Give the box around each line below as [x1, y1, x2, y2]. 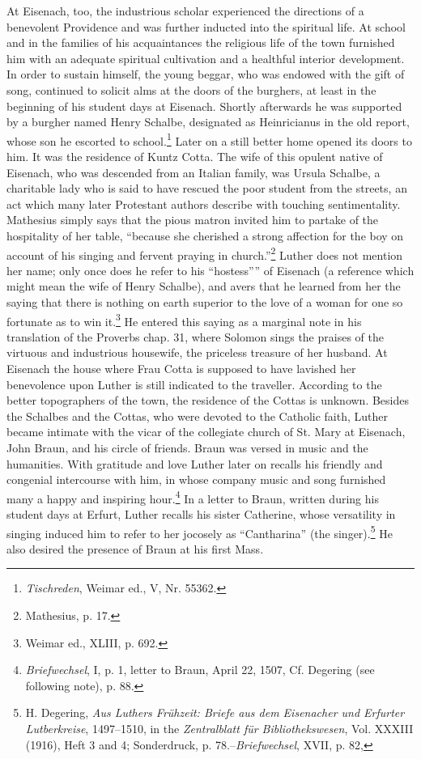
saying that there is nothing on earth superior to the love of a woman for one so [6, 294, 403, 310]
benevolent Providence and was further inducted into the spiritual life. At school [6, 18, 406, 35]
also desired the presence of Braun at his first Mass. [6, 540, 264, 557]
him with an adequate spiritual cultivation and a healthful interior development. [6, 49, 405, 66]
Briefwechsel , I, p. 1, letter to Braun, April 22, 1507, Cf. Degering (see [25, 661, 375, 678]
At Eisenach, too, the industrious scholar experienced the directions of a [6, 2, 364, 19]
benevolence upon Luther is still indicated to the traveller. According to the [6, 375, 382, 392]
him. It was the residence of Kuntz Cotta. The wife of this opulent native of [6, 148, 383, 164]
